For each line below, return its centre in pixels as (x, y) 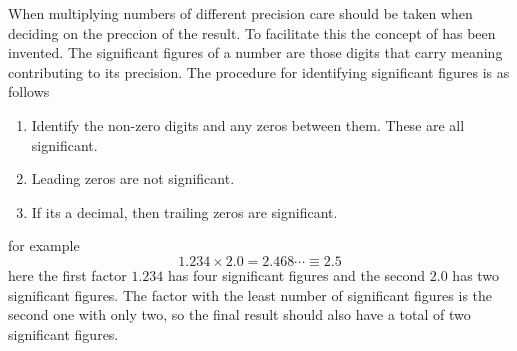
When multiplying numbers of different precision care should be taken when (240, 13)
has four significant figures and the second (297, 274)
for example (44, 245)
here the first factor (67, 274)
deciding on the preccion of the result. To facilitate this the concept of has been (252, 32)
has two (476, 274)
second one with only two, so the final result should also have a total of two (239, 314)
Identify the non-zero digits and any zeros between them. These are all (248, 124)
